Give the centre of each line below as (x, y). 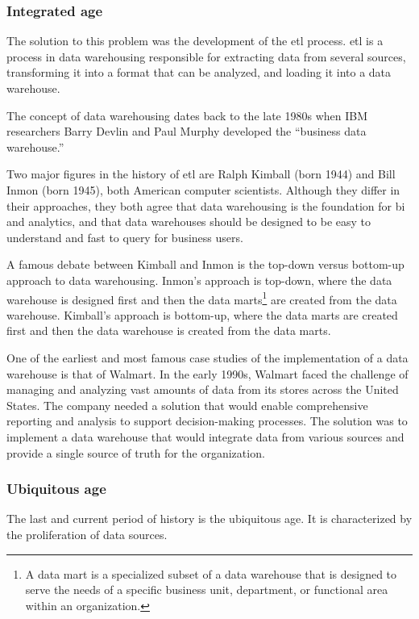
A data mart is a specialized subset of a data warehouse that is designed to (211, 573)
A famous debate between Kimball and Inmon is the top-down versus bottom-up (205, 264)
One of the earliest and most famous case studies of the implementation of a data (207, 357)
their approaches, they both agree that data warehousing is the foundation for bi (206, 205)
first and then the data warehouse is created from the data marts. (169, 330)
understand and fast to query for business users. (125, 237)
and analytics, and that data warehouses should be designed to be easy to (189, 222)
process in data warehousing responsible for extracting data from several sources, (206, 56)
